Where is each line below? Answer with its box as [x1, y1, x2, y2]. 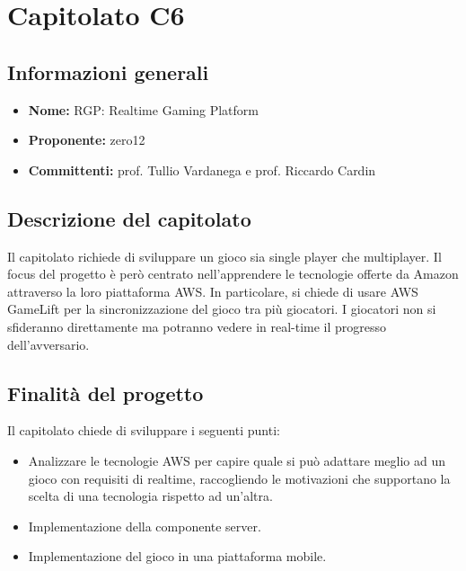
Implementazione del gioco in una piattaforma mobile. [28, 547, 327, 566]
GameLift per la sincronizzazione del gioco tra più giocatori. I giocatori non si [7, 299, 436, 318]
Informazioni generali [7, 58, 209, 85]
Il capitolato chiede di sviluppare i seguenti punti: [7, 421, 280, 440]
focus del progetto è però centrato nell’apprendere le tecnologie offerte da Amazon [7, 264, 459, 283]
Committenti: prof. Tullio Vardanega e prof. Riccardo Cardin [28, 160, 376, 179]
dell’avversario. [7, 335, 90, 353]
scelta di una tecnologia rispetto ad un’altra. [28, 486, 273, 505]
